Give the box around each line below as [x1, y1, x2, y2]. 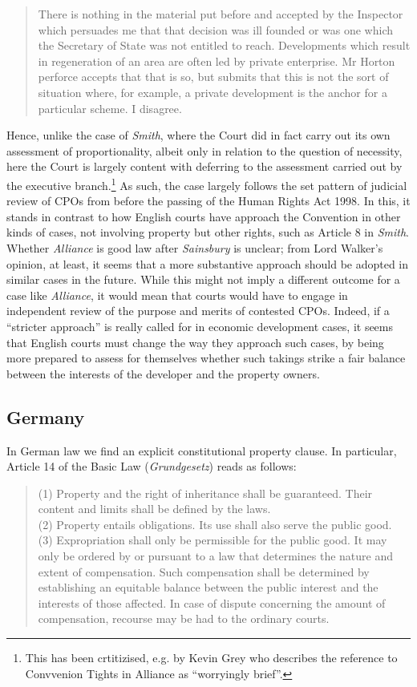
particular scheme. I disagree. [38, 99, 182, 116]
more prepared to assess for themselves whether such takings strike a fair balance [6, 350, 406, 366]
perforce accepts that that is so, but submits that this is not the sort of [38, 68, 389, 85]
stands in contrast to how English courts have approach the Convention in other [6, 208, 401, 224]
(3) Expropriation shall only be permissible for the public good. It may [38, 531, 387, 548]
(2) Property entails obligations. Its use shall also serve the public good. [38, 515, 392, 532]
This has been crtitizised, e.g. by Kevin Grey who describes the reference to [25, 649, 398, 666]
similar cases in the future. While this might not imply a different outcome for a [6, 271, 400, 288]
